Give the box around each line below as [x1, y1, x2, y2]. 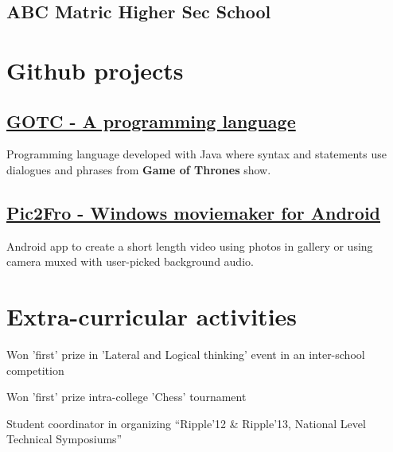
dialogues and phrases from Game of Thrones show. [6, 161, 271, 177]
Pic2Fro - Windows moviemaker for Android [6, 200, 380, 224]
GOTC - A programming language [6, 108, 296, 133]
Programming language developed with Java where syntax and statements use [6, 146, 387, 162]
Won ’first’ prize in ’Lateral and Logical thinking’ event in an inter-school [6, 346, 365, 363]
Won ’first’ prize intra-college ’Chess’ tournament [6, 388, 247, 405]
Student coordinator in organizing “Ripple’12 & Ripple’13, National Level [6, 415, 366, 431]
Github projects [6, 53, 184, 86]
